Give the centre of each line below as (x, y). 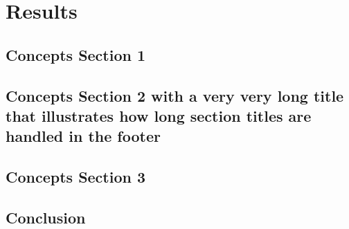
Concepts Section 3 (76, 177)
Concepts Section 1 (76, 54)
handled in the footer (83, 136)
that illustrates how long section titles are (159, 115)
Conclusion (46, 217)
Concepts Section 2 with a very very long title (175, 95)
